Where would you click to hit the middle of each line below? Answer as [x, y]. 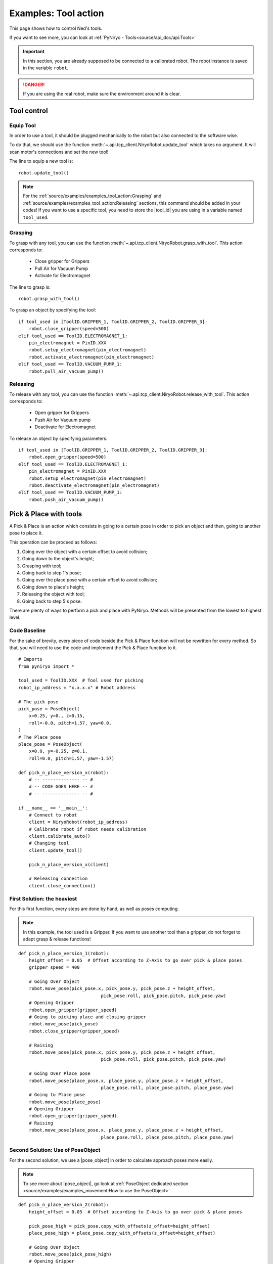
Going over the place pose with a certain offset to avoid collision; [90, 580]
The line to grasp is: [30, 287]
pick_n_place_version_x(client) [69, 864]
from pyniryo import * [47, 666]
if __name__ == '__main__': [53, 808]
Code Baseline [28, 630]
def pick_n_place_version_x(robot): [64, 773]
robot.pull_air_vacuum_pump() [66, 371]
